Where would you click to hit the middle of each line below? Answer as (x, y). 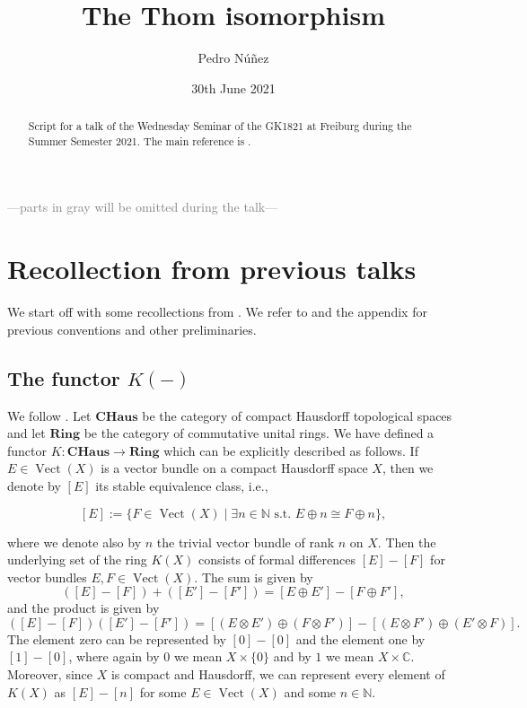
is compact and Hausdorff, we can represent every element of (278, 674)
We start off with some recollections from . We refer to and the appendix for (217, 312)
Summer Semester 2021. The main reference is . (140, 140)
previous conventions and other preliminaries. (132, 329)
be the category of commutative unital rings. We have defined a (259, 433)
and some (310, 691)
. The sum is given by (254, 577)
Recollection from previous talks (212, 269)
